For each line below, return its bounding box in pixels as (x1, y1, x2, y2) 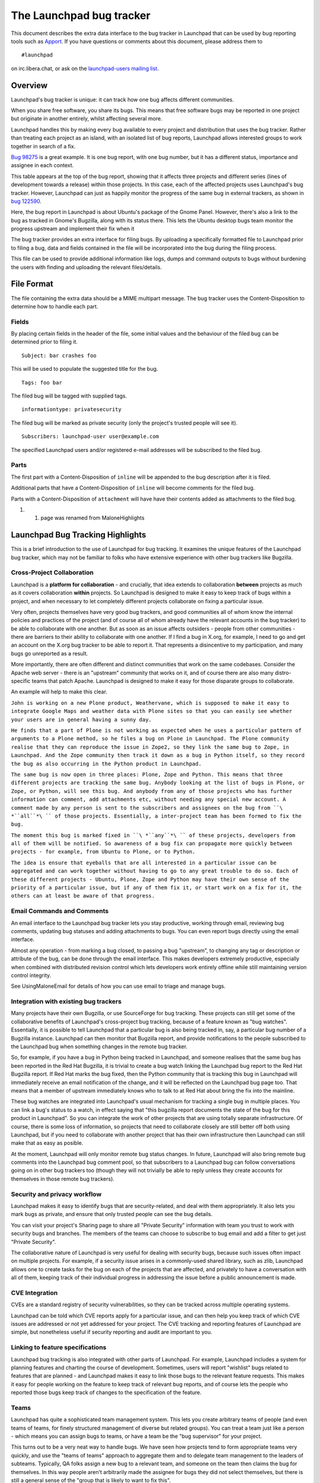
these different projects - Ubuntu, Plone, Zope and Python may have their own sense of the (11, 876, 290, 883)
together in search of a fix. (11, 142, 76, 149)
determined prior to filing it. (11, 338, 78, 345)
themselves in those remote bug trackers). (11, 1175, 115, 1182)
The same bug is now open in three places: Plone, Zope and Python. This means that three (11, 771, 283, 778)
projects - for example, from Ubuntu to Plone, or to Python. (11, 848, 196, 855)
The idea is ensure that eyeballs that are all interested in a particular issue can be (11, 859, 277, 866)
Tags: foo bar (21, 379, 62, 386)
